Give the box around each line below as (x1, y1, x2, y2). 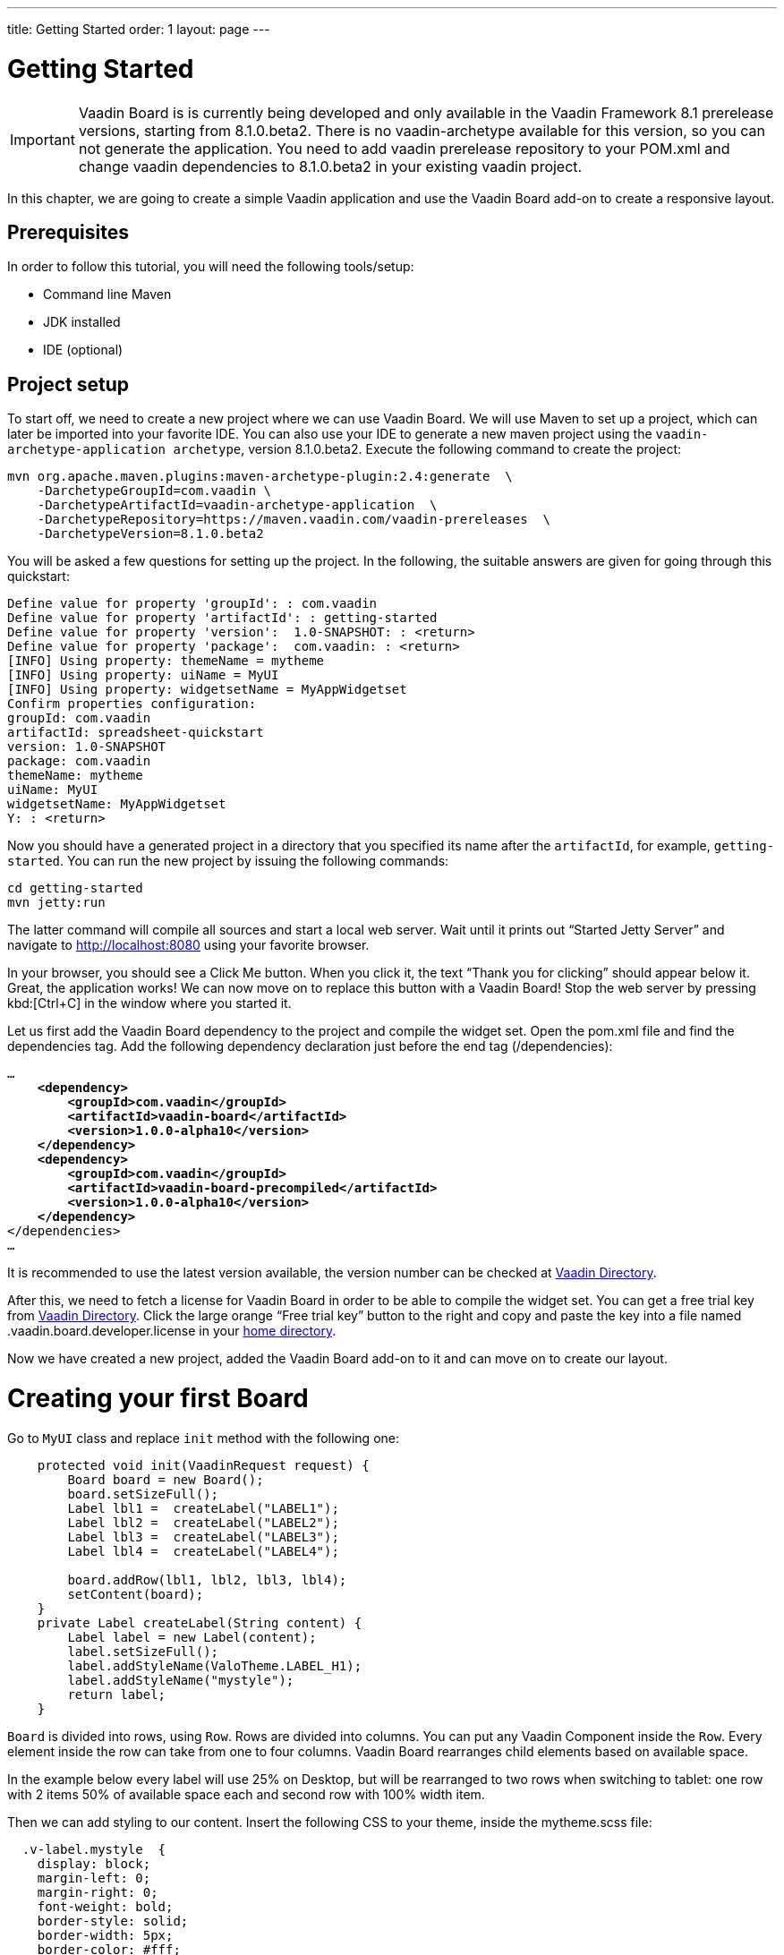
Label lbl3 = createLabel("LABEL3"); (67, 1529, 339, 1544)
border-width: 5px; (37, 1927, 174, 1942)
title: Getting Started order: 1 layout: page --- (7, 21, 270, 37)
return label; (67, 1686, 166, 1702)
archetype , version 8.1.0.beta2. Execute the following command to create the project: (173, 441, 682, 457)
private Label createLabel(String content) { (37, 1615, 362, 1630)
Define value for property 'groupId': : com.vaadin (7, 596, 378, 611)
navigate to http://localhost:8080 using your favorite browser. (7, 937, 370, 953)
